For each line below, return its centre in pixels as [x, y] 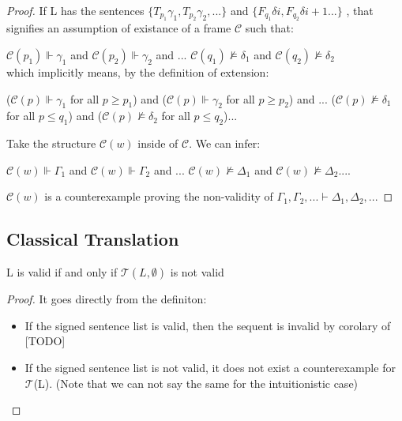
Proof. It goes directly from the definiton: [107, 299]
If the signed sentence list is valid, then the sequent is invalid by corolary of [208, 325]
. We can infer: [225, 143]
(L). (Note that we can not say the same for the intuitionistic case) [196, 383]
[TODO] [45, 341]
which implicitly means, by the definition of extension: [138, 72]
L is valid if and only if [62, 272]
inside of [158, 143]
